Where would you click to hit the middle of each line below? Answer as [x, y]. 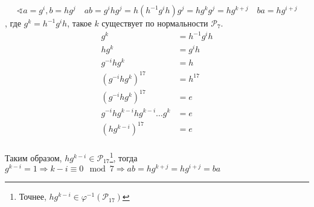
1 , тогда [123, 157]
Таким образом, [34, 157]
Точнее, [33, 196]
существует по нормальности [155, 23]
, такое [79, 23]
